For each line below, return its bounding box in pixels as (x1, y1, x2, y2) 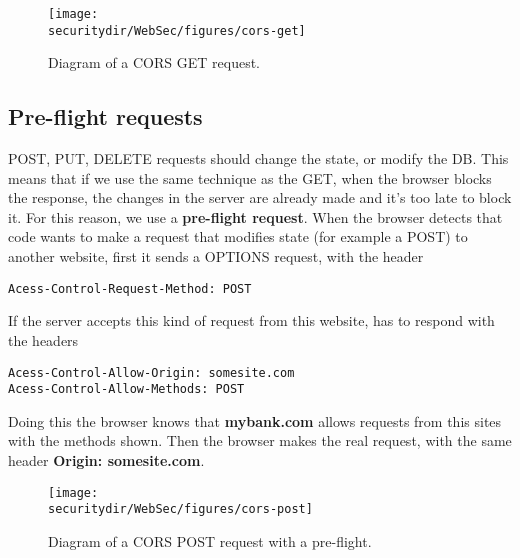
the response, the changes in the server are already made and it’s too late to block (8, 187, 512, 208)
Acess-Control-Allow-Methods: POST (8, 382, 245, 397)
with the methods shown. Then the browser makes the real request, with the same (8, 430, 512, 451)
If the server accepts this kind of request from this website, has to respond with (8, 310, 495, 331)
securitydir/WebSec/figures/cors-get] (48, 23, 306, 38)
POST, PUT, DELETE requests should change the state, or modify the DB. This (8, 148, 509, 169)
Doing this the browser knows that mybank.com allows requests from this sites (8, 410, 502, 431)
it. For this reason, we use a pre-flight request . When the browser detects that (8, 206, 503, 227)
